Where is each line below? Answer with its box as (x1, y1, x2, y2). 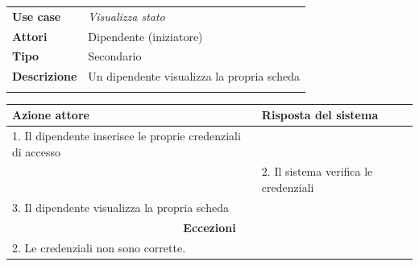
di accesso (12, 143, 61, 160)
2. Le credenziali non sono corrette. (12, 239, 186, 256)
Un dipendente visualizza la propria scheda (88, 68, 301, 85)
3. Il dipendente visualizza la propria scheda (12, 198, 229, 215)
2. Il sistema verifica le (261, 163, 373, 180)
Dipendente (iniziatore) (88, 27, 203, 44)
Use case (12, 7, 61, 24)
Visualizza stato (88, 7, 165, 24)
